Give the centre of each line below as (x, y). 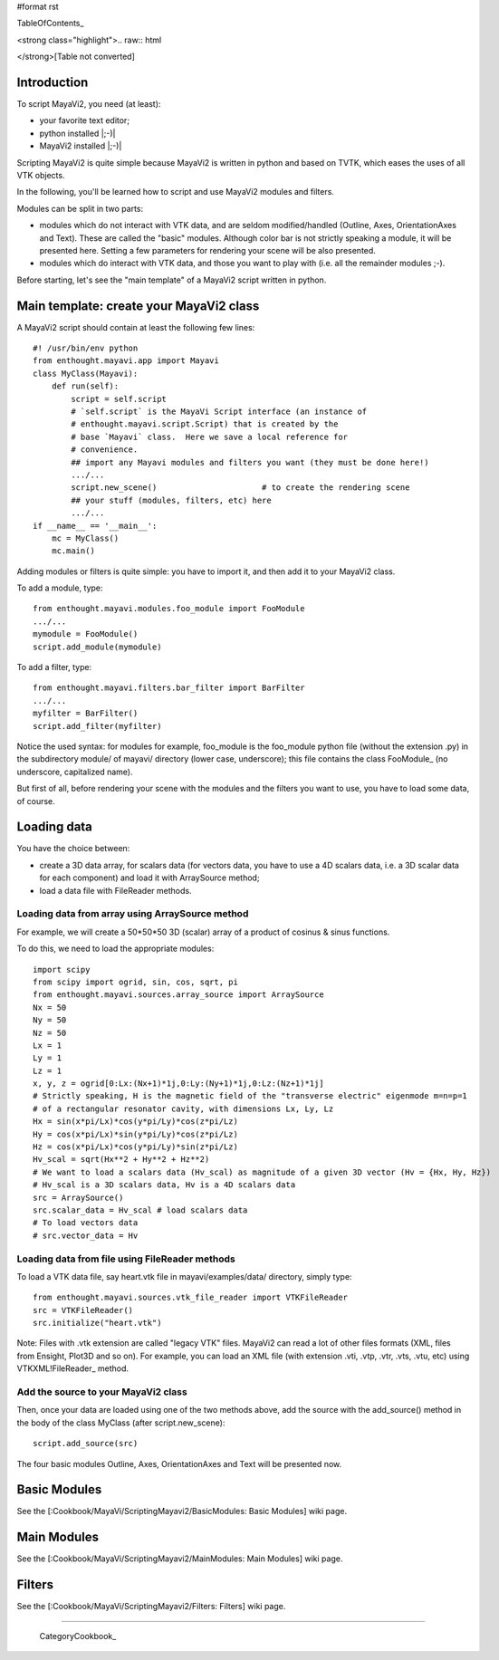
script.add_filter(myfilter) (97, 726)
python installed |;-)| (77, 133)
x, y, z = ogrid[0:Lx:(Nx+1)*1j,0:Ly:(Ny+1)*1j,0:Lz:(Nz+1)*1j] (179, 1084)
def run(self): (85, 386)
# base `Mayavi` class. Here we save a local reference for (210, 437)
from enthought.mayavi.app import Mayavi (126, 361)
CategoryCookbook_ (78, 1636)
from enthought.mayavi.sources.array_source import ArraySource (179, 995)
